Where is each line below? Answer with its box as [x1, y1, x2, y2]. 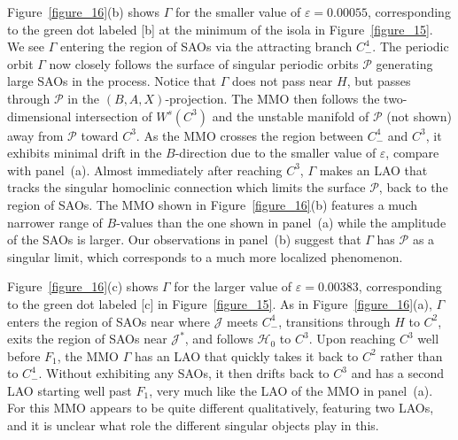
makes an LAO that [319, 160, 428, 179]
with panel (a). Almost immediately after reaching [7, 160, 283, 179]
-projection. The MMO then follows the [165, 89, 380, 107]
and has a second [351, 364, 445, 382]
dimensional [7, 106, 72, 125]
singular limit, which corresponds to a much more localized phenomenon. [7, 247, 403, 266]
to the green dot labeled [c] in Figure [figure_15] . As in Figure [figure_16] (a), [7, 294, 432, 313]
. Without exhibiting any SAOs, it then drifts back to [38, 364, 330, 382]
